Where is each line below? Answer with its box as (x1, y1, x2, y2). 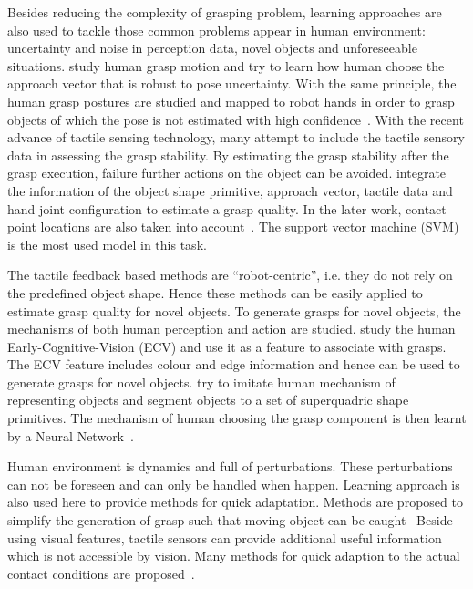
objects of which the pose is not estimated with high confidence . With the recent (7, 109, 464, 129)
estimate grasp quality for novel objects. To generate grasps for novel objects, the (7, 301, 461, 320)
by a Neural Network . (7, 426, 134, 445)
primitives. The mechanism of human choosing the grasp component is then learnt (7, 408, 467, 428)
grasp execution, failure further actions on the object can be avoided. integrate (7, 163, 447, 182)
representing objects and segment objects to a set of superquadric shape (7, 390, 409, 409)
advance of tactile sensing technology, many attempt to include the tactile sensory (7, 128, 465, 147)
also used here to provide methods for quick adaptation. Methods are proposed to (7, 492, 463, 511)
